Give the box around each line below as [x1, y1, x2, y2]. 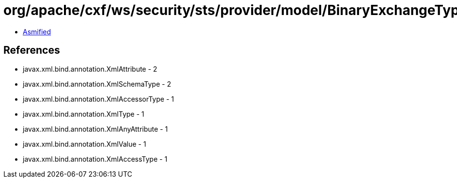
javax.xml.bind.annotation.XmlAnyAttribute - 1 [23, 124, 168, 133]
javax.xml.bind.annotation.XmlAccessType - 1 [23, 154, 168, 163]
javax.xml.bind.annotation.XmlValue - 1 [23, 139, 146, 148]
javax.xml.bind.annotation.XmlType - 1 [23, 109, 144, 118]
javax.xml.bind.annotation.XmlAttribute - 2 [23, 64, 158, 73]
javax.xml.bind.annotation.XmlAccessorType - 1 [23, 94, 174, 103]
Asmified [23, 27, 51, 36]
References [3, 44, 60, 57]
